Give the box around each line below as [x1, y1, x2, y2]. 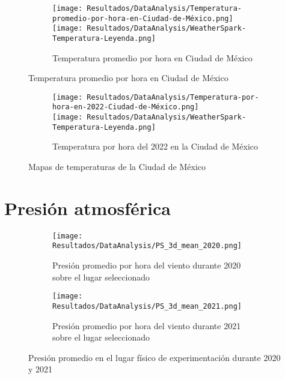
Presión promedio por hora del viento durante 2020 [52, 259, 241, 271]
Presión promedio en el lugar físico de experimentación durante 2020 [28, 351, 281, 363]
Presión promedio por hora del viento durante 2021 [52, 319, 241, 332]
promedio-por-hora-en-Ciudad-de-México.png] [52, 14, 233, 23]
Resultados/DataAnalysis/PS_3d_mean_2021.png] [52, 302, 242, 311]
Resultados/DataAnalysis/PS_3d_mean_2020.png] [52, 241, 242, 250]
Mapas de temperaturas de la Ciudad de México [28, 160, 206, 173]
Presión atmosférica [4, 195, 171, 220]
